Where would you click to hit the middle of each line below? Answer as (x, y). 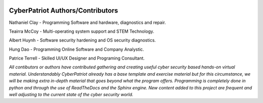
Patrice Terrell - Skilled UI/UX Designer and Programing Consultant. (77, 58)
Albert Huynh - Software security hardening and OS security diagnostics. (82, 40)
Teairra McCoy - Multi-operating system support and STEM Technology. (82, 31)
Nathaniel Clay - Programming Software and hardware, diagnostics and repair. (87, 22)
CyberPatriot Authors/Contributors (64, 10)
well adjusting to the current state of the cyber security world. (71, 95)
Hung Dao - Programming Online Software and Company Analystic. (76, 49)
